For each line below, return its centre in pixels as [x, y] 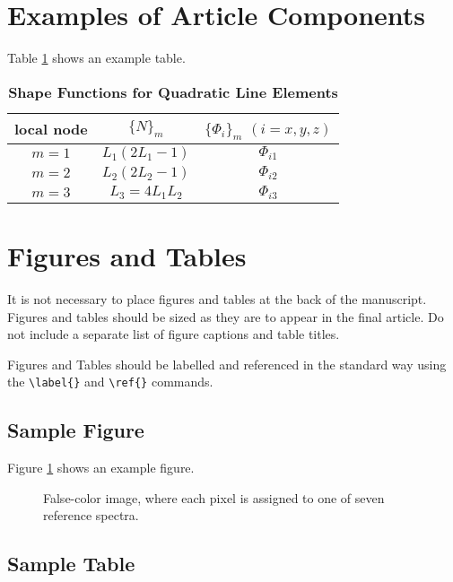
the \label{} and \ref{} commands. [110, 382]
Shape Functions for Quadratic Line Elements [173, 91]
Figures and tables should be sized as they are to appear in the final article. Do [226, 316]
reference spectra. [91, 515]
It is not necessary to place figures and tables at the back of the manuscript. [217, 298]
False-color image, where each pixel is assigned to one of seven [214, 497]
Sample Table [71, 564]
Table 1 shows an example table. [96, 58]
